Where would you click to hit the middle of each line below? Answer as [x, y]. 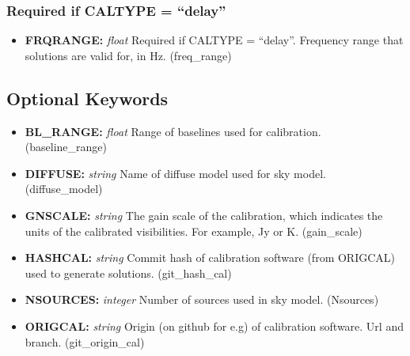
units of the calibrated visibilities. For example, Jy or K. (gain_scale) [194, 231]
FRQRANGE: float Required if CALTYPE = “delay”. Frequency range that [214, 40]
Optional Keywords [87, 98]
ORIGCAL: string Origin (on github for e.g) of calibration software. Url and [214, 326]
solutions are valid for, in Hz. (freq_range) [128, 55]
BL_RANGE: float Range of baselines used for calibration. [173, 131]
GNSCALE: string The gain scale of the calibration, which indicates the [204, 215]
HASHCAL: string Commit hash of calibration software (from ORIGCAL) [210, 258]
